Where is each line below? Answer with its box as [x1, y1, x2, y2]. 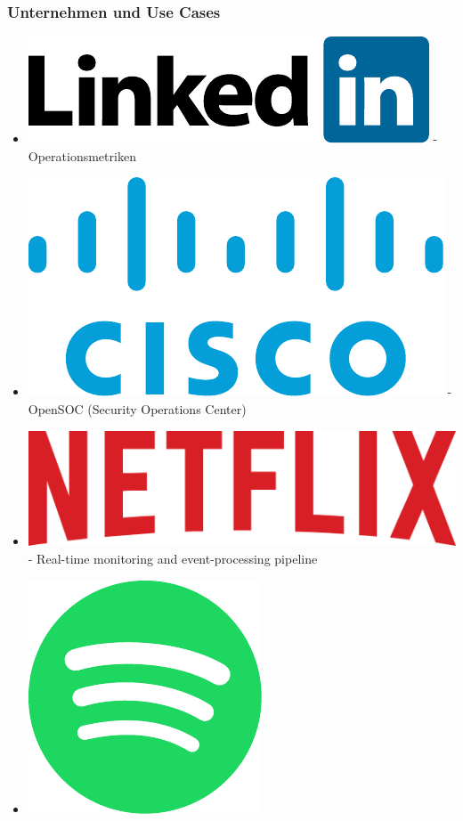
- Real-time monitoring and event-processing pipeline [28, 549, 318, 568]
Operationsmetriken [28, 146, 136, 165]
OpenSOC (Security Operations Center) [28, 400, 247, 418]
